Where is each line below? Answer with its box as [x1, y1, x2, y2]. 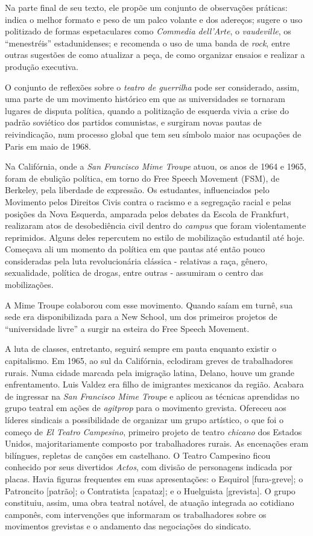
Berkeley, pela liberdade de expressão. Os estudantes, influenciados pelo [5, 183, 270, 196]
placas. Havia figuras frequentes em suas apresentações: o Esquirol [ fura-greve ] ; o [5, 472, 303, 485]
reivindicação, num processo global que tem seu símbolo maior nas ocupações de [5, 127, 302, 140]
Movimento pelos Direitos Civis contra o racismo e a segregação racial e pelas [5, 195, 291, 208]
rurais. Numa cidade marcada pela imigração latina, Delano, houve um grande [5, 366, 294, 378]
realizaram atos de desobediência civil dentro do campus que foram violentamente [5, 219, 306, 232]
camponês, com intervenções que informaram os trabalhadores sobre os [5, 508, 267, 520]
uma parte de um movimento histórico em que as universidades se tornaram [5, 92, 285, 105]
